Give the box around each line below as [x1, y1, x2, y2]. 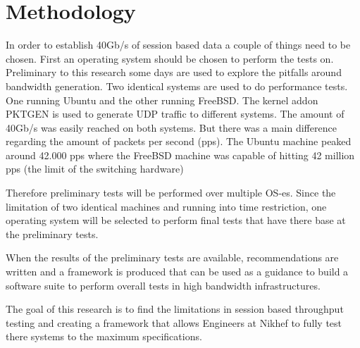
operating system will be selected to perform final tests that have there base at [6, 213, 346, 228]
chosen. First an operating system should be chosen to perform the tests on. [6, 51, 334, 66]
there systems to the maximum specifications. [6, 329, 202, 344]
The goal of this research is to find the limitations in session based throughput [6, 302, 344, 316]
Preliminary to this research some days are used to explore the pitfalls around [6, 65, 342, 80]
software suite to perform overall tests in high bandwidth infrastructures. [6, 278, 321, 292]
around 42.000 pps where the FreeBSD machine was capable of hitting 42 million [6, 147, 355, 162]
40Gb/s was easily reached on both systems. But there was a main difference [6, 120, 337, 135]
